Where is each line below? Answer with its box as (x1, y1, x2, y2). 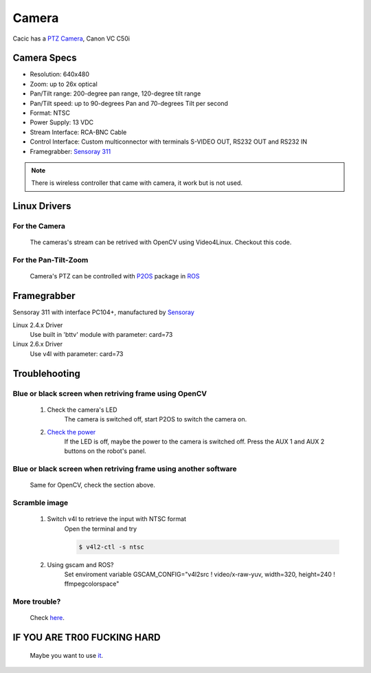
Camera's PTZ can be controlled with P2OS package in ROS (30, 272, 200, 280)
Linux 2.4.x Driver (12, 320, 63, 329)
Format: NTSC (30, 109, 71, 117)
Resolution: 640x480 (30, 70, 89, 78)
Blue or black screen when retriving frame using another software (12, 464, 237, 474)
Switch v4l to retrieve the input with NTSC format (47, 515, 187, 523)
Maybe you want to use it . (30, 651, 103, 659)
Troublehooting (12, 368, 80, 379)
